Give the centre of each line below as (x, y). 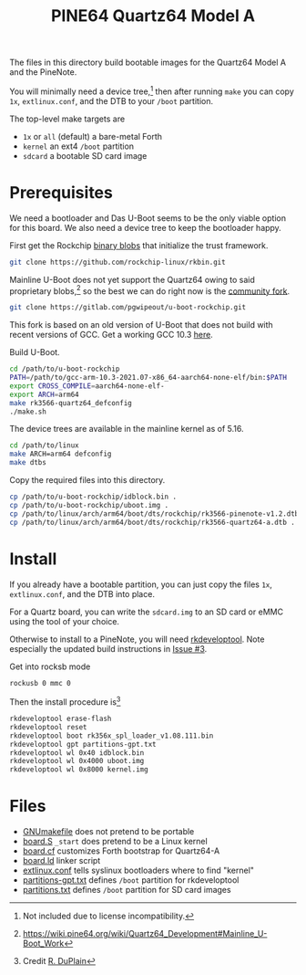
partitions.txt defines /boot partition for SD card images (127, 890)
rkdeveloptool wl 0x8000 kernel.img (79, 770)
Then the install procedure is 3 (65, 701)
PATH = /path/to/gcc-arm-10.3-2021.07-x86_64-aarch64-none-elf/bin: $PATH (148, 378)
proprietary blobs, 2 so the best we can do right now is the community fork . (150, 290)
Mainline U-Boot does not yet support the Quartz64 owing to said (132, 279)
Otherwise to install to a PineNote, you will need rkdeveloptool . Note (137, 639)
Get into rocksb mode (50, 666)
